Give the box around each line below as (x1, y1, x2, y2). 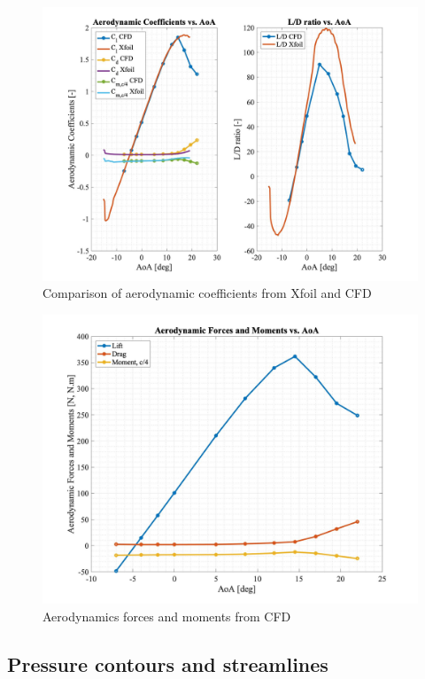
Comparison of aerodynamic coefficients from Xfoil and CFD (42, 284, 372, 302)
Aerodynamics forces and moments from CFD (42, 606, 291, 625)
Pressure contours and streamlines (7, 650, 328, 677)
